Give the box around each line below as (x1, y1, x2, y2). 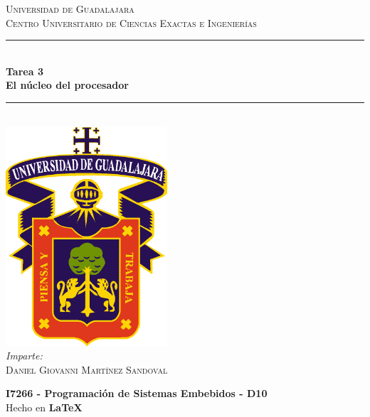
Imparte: (6, 348, 43, 363)
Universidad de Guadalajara (6, 1, 134, 16)
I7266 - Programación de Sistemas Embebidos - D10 (6, 386, 268, 401)
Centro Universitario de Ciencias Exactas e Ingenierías (6, 15, 257, 30)
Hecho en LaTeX (6, 399, 83, 414)
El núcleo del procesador (6, 77, 129, 92)
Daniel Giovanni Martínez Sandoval (6, 362, 168, 377)
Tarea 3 (6, 63, 43, 78)
